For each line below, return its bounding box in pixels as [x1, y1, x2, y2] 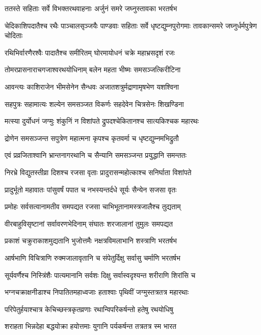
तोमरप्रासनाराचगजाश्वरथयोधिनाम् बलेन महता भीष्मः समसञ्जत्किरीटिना [5, 64, 181, 75]
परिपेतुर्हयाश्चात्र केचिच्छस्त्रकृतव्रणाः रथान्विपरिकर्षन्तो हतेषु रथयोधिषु [5, 303, 173, 314]
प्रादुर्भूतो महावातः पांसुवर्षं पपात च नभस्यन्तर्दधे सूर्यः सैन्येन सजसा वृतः [5, 184, 177, 194]
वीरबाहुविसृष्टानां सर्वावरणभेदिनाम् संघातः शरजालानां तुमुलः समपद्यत [5, 218, 173, 229]
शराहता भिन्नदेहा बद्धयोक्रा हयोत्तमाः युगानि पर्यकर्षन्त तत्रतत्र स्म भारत [5, 321, 176, 331]
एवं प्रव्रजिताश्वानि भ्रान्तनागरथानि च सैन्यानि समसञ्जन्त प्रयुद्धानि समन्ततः [5, 150, 187, 160]
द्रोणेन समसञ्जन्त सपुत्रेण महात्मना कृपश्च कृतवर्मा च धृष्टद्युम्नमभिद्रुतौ [5, 132, 179, 143]
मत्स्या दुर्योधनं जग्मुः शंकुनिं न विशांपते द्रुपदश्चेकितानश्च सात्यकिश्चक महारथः [5, 116, 199, 126]
